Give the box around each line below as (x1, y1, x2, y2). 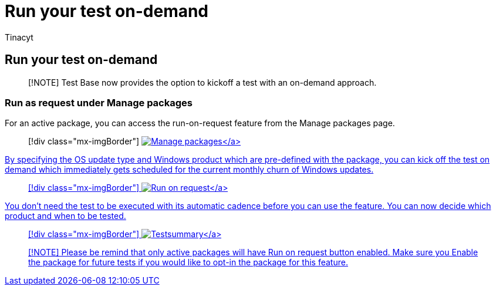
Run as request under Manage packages (5, 96, 193, 109)
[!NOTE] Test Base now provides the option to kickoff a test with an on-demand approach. (28, 77, 377, 87)
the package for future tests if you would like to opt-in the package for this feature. (28, 257, 348, 268)
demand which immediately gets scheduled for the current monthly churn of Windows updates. (5, 164, 374, 175)
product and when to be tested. (5, 211, 126, 221)
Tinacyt (5, 32, 33, 42)
